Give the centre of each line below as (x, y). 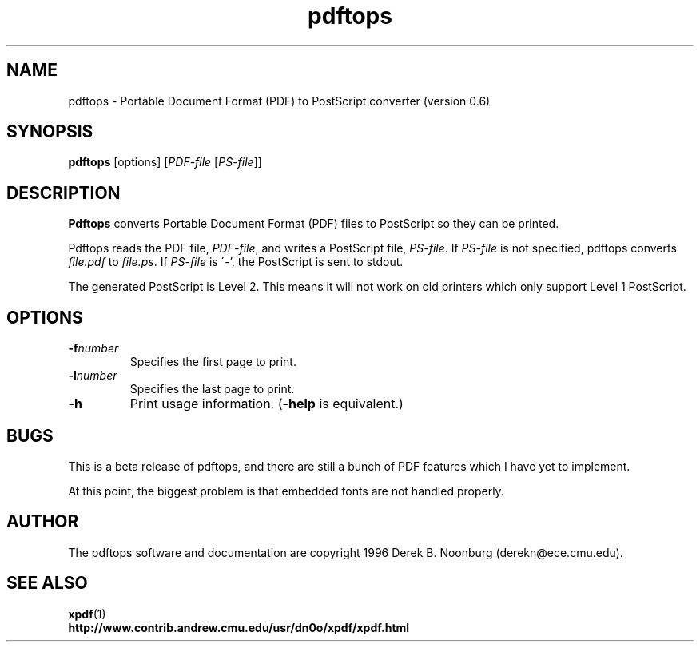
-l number (93, 376)
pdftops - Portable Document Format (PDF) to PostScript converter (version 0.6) (279, 101)
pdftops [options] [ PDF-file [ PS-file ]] (165, 162)
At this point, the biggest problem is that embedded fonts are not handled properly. (286, 491)
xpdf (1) (87, 614)
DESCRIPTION (64, 193)
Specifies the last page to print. (212, 389)
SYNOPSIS (50, 132)
